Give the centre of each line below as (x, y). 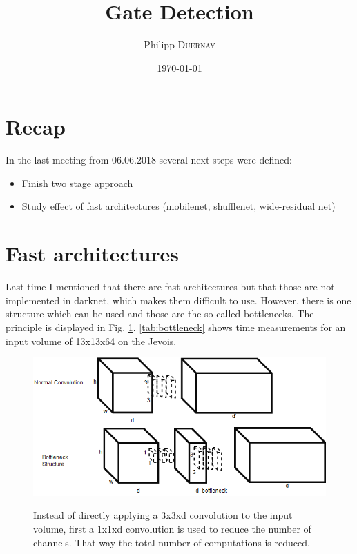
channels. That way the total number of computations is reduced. (172, 542)
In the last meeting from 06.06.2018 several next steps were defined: (149, 160)
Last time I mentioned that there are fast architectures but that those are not (170, 287)
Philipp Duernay (180, 44)
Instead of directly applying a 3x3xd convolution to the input (163, 515)
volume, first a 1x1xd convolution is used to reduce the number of (172, 528)
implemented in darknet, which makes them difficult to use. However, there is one (178, 300)
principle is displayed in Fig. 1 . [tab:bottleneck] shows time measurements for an (176, 327)
